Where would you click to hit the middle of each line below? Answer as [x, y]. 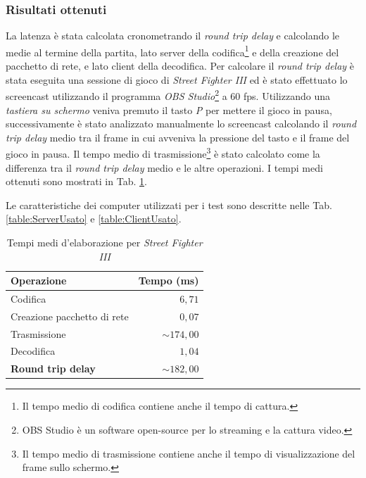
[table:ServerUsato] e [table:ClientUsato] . [94, 219]
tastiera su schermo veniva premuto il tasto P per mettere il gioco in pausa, [169, 109]
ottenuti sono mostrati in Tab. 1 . [76, 181]
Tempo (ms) [169, 281]
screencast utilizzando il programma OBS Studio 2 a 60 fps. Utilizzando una [168, 95]
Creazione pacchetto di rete [70, 316]
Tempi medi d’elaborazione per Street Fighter [105, 242]
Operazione [39, 281]
